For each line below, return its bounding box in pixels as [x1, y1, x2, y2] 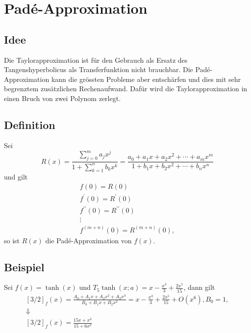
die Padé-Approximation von [45, 235, 132, 245]
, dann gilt [183, 282, 215, 292]
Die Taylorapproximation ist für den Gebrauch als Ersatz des [4, 54, 188, 65]
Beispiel [4, 259, 45, 274]
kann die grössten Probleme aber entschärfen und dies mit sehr [51, 74, 241, 84]
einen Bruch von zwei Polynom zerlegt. [4, 93, 121, 103]
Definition [4, 117, 55, 132]
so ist [4, 235, 20, 245]
